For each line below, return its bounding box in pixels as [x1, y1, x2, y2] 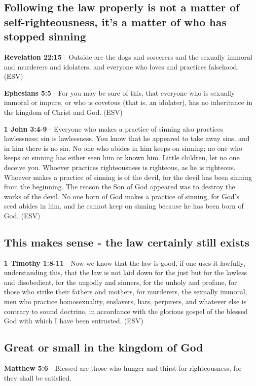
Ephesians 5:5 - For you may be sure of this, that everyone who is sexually [4, 87, 235, 98]
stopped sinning [4, 29, 86, 44]
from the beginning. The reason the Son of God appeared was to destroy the [4, 181, 235, 192]
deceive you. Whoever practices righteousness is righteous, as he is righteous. [4, 162, 236, 172]
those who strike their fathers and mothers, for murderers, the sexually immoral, [4, 286, 247, 297]
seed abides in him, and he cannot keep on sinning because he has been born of [4, 201, 244, 211]
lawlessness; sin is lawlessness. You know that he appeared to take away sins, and [4, 133, 250, 143]
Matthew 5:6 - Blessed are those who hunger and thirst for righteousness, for [4, 363, 242, 373]
